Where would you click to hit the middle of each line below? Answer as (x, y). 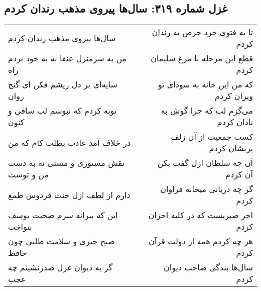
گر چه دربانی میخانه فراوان (207, 189)
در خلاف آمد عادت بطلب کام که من (70, 142)
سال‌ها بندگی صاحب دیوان (208, 267)
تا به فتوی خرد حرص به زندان (202, 32)
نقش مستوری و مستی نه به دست (67, 163)
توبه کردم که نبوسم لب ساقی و (62, 111)
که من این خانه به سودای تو (205, 84)
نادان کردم (235, 122)
